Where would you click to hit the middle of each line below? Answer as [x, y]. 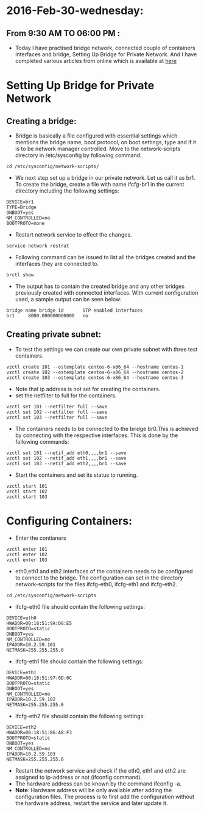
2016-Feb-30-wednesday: [75, 11]
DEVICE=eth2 [21, 727]
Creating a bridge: [41, 121]
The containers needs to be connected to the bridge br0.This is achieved [107, 429]
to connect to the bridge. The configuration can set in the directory [99, 578]
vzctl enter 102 [27, 554]
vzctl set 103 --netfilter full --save [57, 417]
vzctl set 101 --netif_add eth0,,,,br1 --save [66, 453]
